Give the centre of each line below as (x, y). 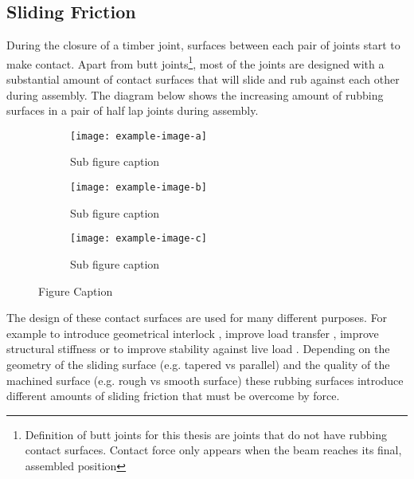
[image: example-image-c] (139, 239)
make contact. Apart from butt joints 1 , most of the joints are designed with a (195, 62)
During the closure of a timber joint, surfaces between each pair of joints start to (203, 45)
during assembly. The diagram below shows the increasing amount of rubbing (195, 94)
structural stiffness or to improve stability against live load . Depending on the (198, 349)
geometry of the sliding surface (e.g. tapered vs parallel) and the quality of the (198, 364)
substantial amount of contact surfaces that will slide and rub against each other (203, 79)
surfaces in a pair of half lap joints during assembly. (133, 110)
